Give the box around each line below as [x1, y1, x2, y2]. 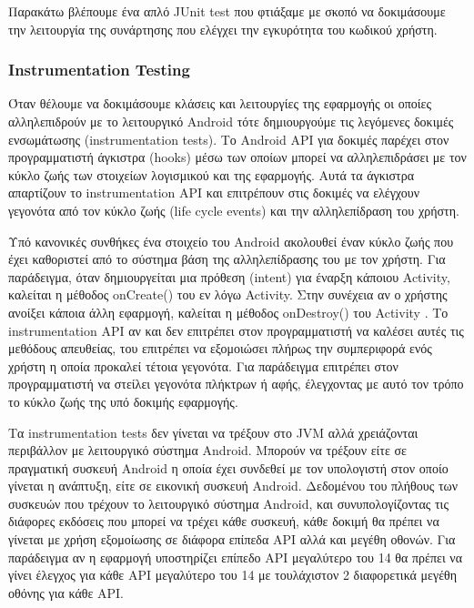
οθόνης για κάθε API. [8, 583, 125, 602]
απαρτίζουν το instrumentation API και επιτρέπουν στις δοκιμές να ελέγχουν [8, 183, 420, 202]
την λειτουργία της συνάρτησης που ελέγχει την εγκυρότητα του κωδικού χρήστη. [8, 19, 438, 38]
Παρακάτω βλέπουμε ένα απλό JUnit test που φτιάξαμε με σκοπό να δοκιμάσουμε [8, 2, 446, 20]
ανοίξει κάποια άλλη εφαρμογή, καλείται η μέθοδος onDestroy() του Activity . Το [8, 302, 449, 321]
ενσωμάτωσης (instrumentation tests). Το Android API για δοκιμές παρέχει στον [8, 129, 449, 148]
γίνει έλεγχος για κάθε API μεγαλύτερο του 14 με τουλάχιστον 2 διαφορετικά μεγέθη [8, 565, 458, 584]
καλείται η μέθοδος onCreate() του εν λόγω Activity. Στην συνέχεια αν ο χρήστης [8, 285, 448, 304]
